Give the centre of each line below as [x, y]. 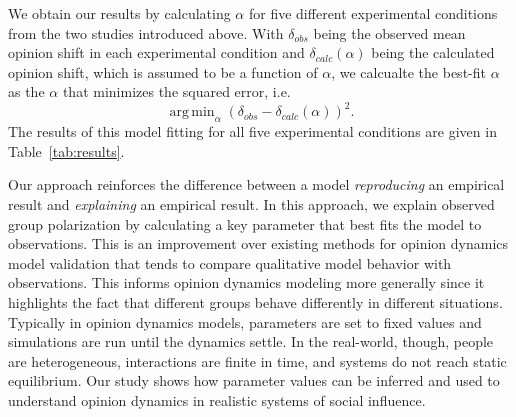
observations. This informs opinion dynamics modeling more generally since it [246, 282]
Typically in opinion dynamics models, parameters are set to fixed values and [245, 321]
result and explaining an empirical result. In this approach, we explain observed [251, 204]
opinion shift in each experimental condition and [156, 52]
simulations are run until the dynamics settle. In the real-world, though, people [251, 341]
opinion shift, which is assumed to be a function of [163, 71]
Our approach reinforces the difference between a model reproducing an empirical [256, 184]
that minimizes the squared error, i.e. [176, 91]
